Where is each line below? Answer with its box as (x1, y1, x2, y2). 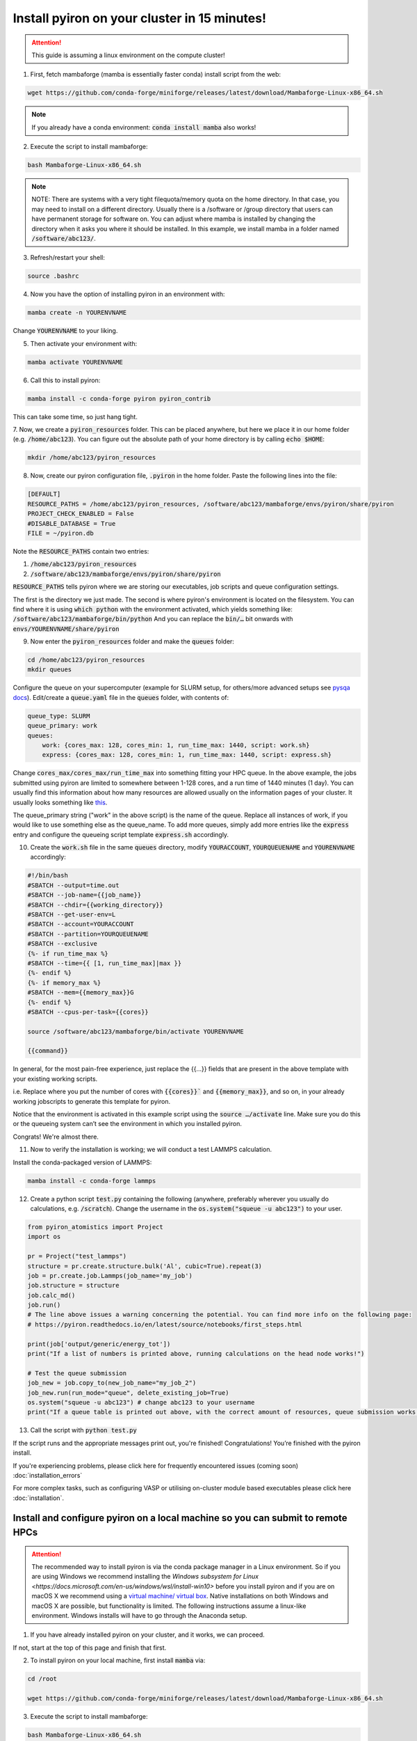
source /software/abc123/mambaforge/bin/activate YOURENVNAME (27, 1027, 244, 1036)
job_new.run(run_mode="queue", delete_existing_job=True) (27, 1389, 229, 1396)
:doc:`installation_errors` (13, 1471, 83, 1479)
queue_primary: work (27, 721, 97, 730)
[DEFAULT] (27, 490, 61, 498)
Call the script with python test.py (30, 1426, 137, 1435)
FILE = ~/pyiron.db (27, 529, 94, 537)
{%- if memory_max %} (27, 978, 101, 987)
